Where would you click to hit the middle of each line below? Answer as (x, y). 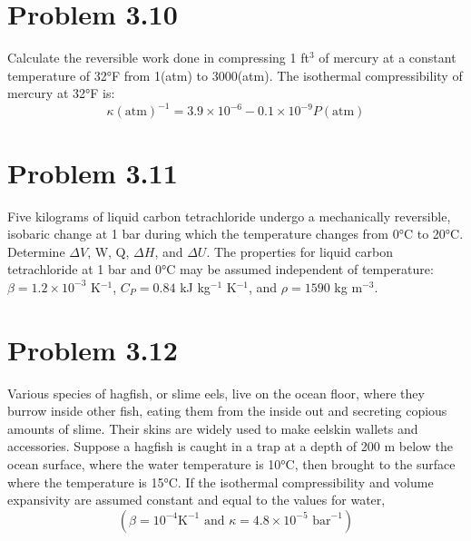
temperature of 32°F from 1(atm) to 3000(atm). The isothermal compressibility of (235, 75)
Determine (36, 251)
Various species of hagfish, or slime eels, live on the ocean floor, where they (216, 393)
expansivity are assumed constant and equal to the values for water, (196, 500)
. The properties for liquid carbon (300, 251)
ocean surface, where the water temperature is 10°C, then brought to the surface (231, 464)
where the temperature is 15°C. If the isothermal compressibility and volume (221, 482)
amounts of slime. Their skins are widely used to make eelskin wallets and (213, 428)
